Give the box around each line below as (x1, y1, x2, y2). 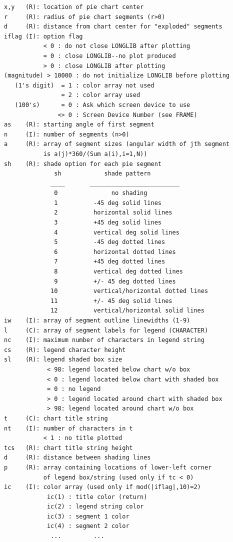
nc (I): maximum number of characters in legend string (4, 336, 204, 344)
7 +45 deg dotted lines (54, 258, 165, 265)
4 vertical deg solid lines (54, 228, 179, 236)
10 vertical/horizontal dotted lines (50, 287, 208, 295)
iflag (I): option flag (4, 32, 83, 40)
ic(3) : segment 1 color (46, 512, 129, 520)
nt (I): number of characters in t (4, 424, 133, 432)
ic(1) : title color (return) (46, 493, 147, 500)
